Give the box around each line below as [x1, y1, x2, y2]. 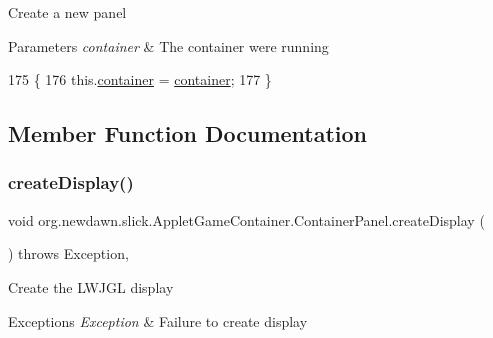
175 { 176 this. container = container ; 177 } [8, 69, 272, 90]
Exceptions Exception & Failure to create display [8, 310, 308, 331]
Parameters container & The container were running [8, 35, 329, 56]
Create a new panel [8, 2, 127, 22]
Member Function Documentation [8, 118, 368, 149]
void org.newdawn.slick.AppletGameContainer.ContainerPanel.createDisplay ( [8, 209, 485, 230]
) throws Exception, [8, 243, 129, 264]
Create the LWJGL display [8, 276, 174, 297]
